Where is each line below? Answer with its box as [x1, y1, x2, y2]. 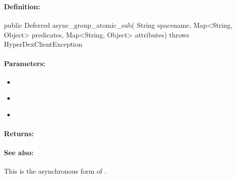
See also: [4, 147, 34, 158]
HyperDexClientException [4, 39, 83, 49]
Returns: [4, 128, 34, 139]
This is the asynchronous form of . [4, 166, 107, 176]
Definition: [4, 1, 41, 11]
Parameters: [4, 58, 45, 68]
